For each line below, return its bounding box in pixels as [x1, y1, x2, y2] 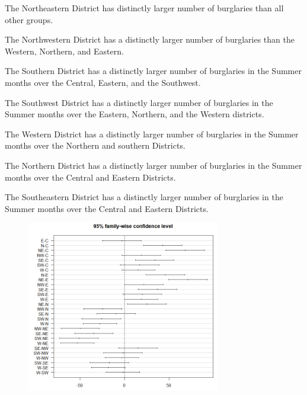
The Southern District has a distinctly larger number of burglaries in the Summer [5, 65, 302, 77]
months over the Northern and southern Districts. [5, 139, 186, 152]
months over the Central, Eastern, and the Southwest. [5, 76, 201, 88]
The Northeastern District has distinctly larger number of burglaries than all [5, 2, 284, 14]
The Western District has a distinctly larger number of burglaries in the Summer [5, 127, 299, 140]
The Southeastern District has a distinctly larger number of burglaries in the [5, 191, 283, 203]
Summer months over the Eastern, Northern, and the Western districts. [5, 108, 264, 120]
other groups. [5, 13, 53, 25]
